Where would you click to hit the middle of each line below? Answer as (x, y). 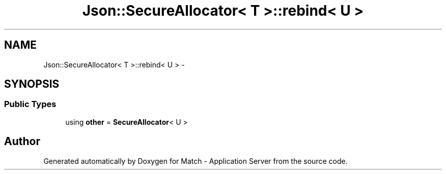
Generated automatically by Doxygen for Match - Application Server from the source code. (196, 161)
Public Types (30, 104)
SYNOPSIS (32, 84)
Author (22, 142)
